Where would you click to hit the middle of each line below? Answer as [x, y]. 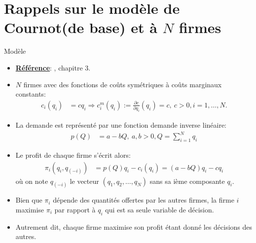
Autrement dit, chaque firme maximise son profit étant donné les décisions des [134, 226]
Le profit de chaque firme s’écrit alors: [73, 155]
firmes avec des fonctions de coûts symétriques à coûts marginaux [123, 84]
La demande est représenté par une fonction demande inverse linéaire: [121, 124]
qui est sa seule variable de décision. [160, 209]
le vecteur [84, 181]
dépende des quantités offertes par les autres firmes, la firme [144, 200]
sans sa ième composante [187, 181]
